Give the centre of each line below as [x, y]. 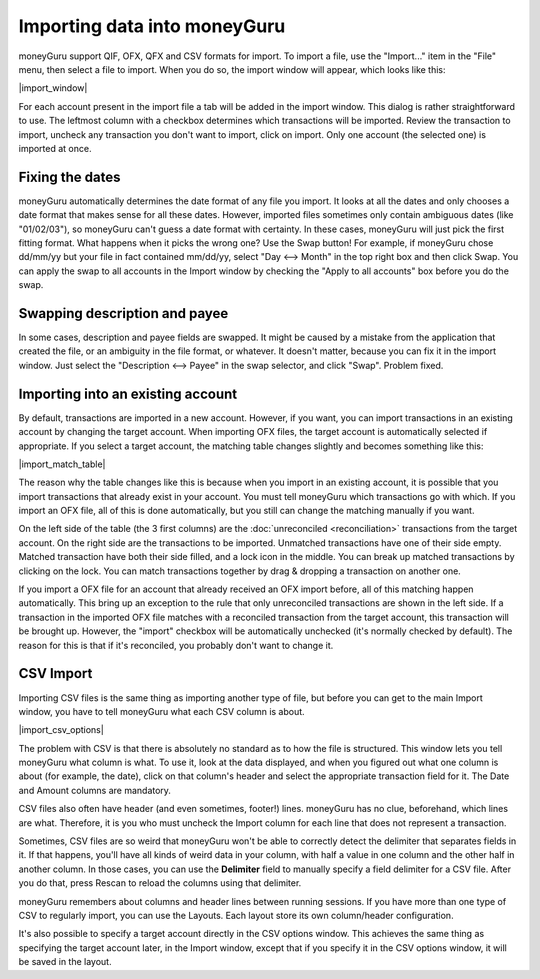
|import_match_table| [62, 464]
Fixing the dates [69, 176]
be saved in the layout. [65, 962]
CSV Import [55, 673]
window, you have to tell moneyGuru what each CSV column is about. [161, 711]
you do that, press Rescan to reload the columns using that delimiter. [160, 883]
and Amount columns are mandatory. [95, 790]
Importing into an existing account [128, 393]
